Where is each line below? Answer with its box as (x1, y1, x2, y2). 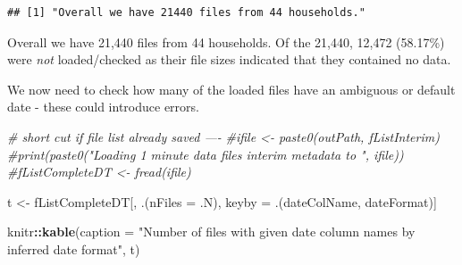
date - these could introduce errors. (7, 97, 199, 116)
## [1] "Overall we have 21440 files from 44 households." (7, 6, 365, 19)
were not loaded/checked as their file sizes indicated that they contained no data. (7, 50, 451, 69)
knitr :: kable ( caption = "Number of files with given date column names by (7, 222, 416, 241)
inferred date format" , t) (7, 239, 140, 258)
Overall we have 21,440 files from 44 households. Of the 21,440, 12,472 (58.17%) (7, 32, 445, 51)
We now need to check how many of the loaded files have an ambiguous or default (7, 79, 456, 98)
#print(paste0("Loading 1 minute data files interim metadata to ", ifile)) (7, 145, 404, 163)
